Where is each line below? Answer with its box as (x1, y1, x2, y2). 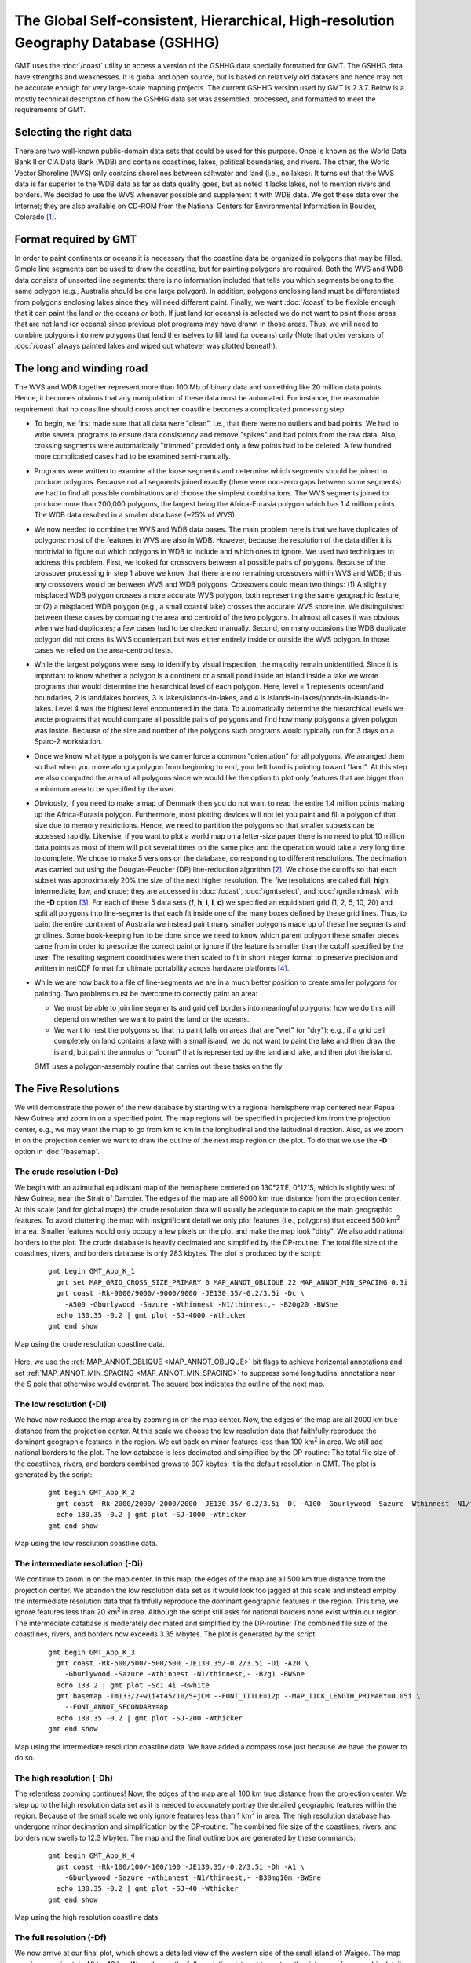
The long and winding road (14, 362, 148, 375)
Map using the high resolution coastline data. (14, 1913, 161, 1922)
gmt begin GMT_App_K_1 (48, 1267, 136, 1276)
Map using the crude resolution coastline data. (14, 1339, 165, 1348)
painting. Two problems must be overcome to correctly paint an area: (34, 989, 258, 998)
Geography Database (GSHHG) (14, 34, 220, 51)
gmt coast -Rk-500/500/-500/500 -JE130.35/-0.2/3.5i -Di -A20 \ (56, 1658, 309, 1668)
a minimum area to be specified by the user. (34, 784, 177, 793)
